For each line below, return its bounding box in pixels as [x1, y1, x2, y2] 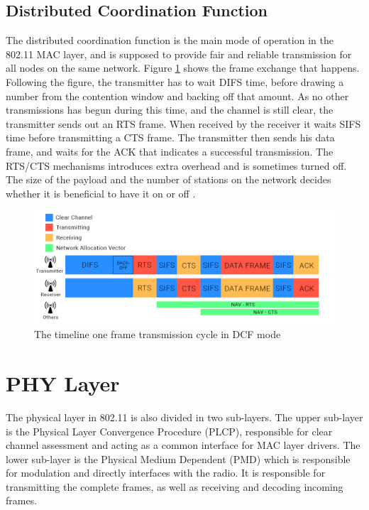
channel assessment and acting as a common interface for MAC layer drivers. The [6, 438, 360, 452]
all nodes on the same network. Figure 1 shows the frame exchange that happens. [6, 60, 360, 75]
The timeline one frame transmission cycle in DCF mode [34, 327, 281, 342]
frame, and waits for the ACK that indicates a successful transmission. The [6, 143, 334, 158]
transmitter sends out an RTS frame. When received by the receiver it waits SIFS [6, 116, 361, 131]
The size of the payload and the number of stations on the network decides [6, 172, 331, 187]
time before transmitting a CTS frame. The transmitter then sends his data [6, 130, 335, 145]
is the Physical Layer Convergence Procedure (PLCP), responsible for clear [6, 423, 333, 438]
